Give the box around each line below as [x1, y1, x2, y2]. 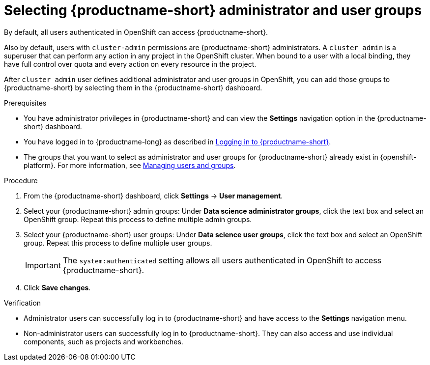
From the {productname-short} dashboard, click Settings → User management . [24, 191, 283, 200]
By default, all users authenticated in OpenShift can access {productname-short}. [4, 28, 268, 36]
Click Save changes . [24, 283, 91, 292]
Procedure [4, 176, 38, 185]
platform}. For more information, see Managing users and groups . [24, 161, 236, 169]
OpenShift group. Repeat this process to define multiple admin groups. [24, 215, 252, 224]
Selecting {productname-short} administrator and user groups [4, 2, 422, 19]
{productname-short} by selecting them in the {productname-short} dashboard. [4, 83, 262, 92]
